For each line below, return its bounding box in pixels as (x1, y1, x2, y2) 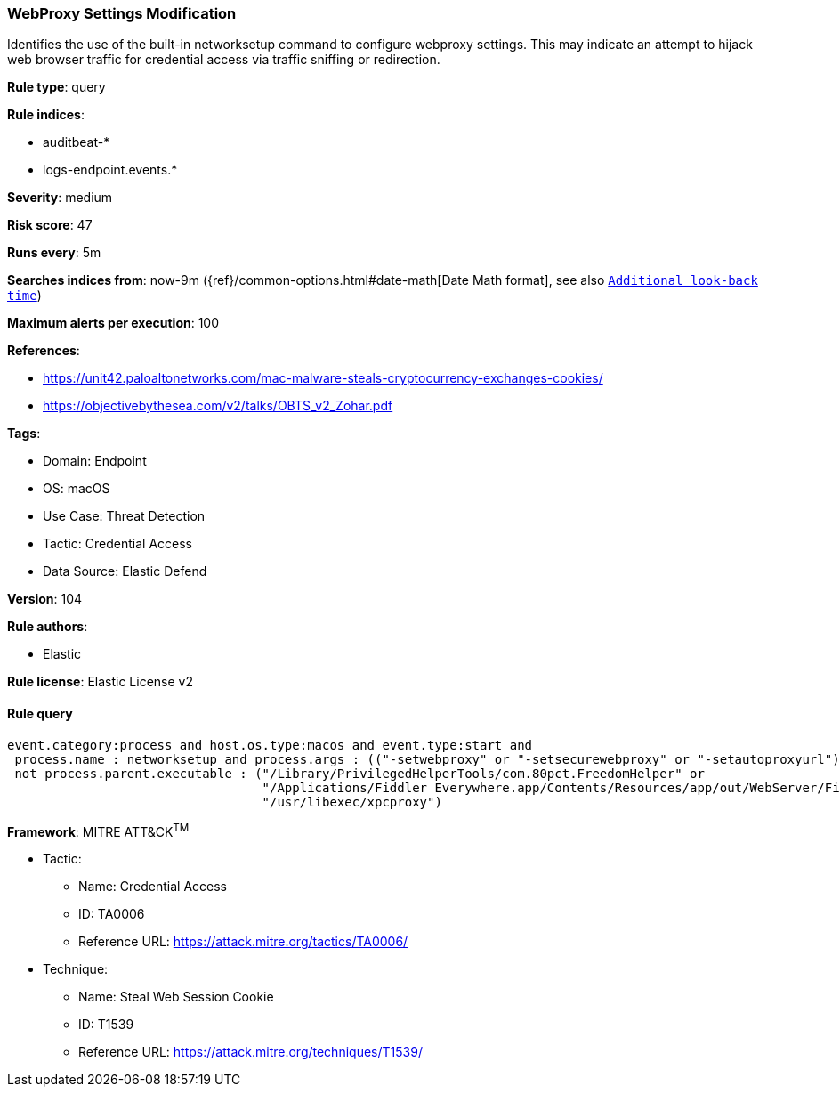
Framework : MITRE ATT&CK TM (7, 821, 190, 839)
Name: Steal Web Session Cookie (78, 989, 274, 1005)
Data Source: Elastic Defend (43, 563, 207, 579)
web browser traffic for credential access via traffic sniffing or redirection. (7, 52, 440, 68)
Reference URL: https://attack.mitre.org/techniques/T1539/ (78, 1044, 423, 1060)
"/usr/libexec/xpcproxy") (262, 794, 442, 809)
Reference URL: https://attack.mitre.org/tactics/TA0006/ (78, 934, 408, 950)
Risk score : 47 (7, 217, 93, 233)
